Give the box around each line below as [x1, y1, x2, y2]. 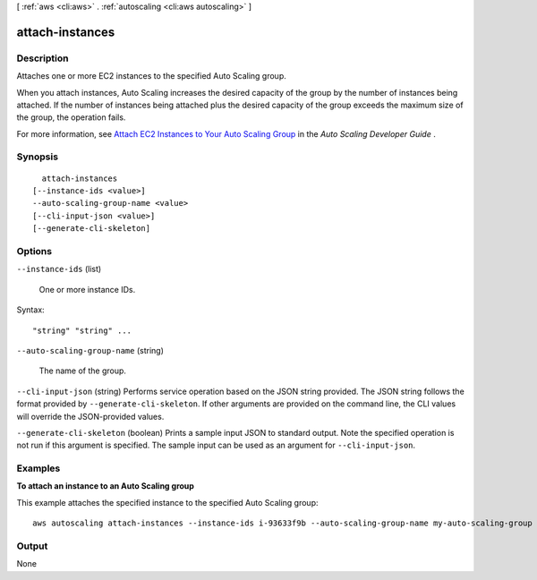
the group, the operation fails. [16, 112, 126, 123]
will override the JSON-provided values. [16, 411, 165, 422]
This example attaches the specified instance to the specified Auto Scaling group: [16, 497, 319, 507]
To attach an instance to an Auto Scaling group [16, 481, 194, 491]
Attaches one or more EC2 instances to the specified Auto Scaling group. [16, 71, 286, 81]
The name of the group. [38, 365, 127, 376]
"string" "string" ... [32, 325, 132, 336]
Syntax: [16, 304, 45, 315]
